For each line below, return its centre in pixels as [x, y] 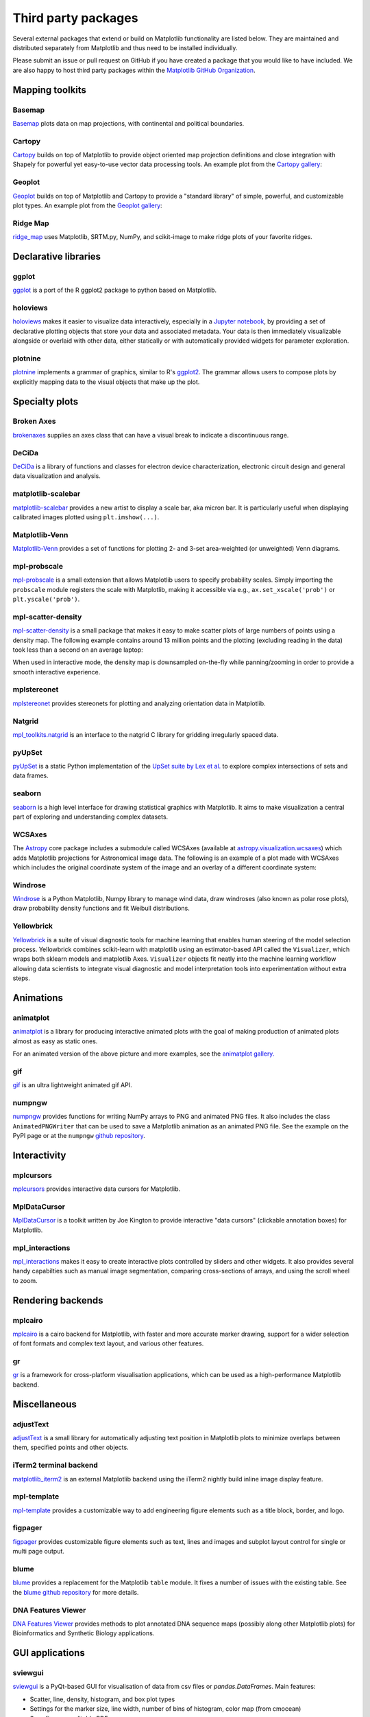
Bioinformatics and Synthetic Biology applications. [84, 1633]
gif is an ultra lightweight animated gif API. [73, 1085]
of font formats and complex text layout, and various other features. [108, 1343]
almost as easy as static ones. [55, 1041]
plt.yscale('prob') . [46, 599]
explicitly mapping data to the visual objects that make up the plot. [106, 382]
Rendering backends [58, 1300]
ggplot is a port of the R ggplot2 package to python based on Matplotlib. [115, 290]
